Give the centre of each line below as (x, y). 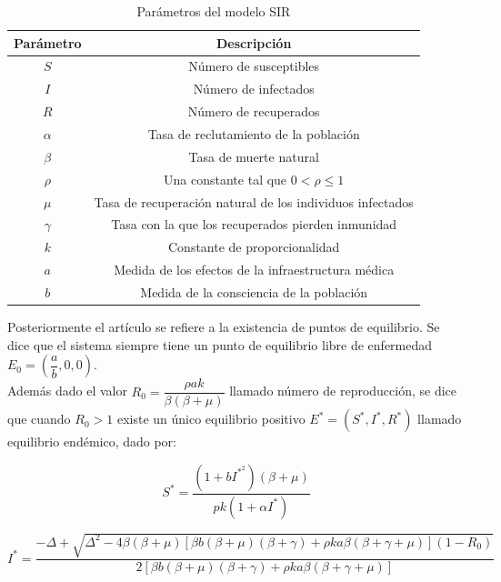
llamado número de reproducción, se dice (343, 391)
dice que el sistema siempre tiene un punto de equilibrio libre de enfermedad (220, 344)
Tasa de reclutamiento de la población (254, 133)
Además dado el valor (67, 391)
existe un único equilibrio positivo (211, 419)
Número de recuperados (254, 111)
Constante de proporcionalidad (254, 247)
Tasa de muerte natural (254, 156)
